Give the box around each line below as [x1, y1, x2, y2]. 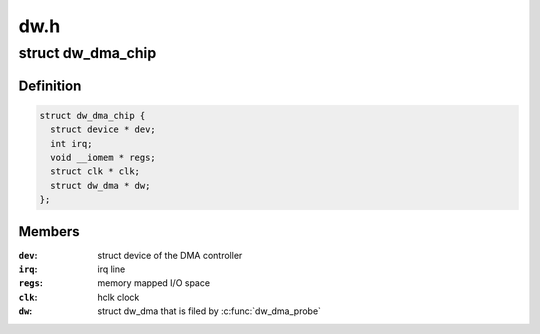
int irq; [50, 138, 93, 149]
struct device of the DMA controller [97, 249, 243, 261]
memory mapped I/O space [97, 277, 210, 289]
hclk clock [97, 291, 140, 303]
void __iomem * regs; [50, 151, 157, 163]
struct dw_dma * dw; [50, 180, 151, 191]
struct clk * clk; [50, 166, 140, 177]
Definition [18, 77, 82, 94]
